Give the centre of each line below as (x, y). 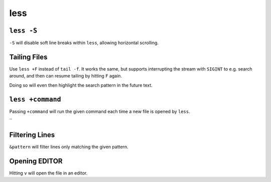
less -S (23, 30)
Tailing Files (28, 57)
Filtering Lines (32, 135)
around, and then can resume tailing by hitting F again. (66, 76)
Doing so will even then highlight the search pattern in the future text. (81, 85)
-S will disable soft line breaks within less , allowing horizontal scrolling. (84, 43)
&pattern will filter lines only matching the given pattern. (69, 146)
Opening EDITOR (36, 161)
